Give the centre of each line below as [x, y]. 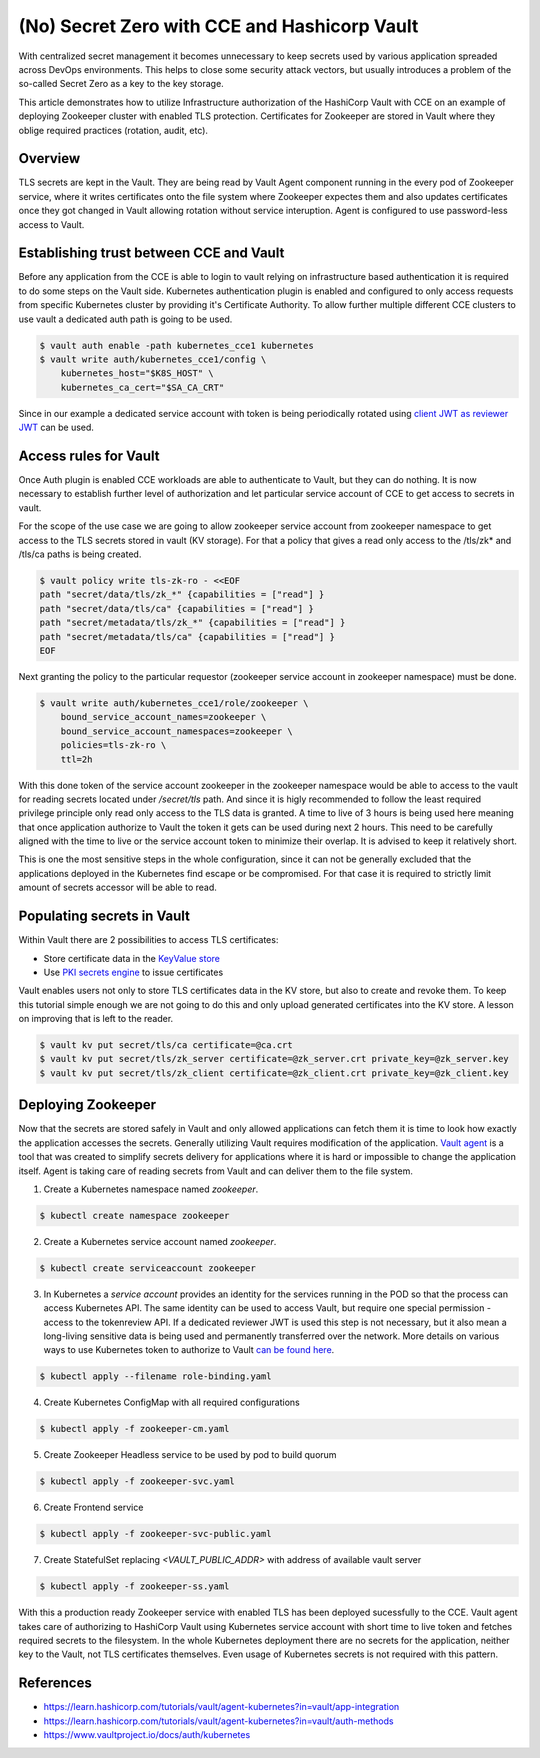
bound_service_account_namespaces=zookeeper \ [177, 731]
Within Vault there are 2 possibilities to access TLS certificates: [148, 940]
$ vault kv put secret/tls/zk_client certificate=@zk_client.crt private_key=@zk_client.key [274, 1073]
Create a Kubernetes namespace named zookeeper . [151, 1189]
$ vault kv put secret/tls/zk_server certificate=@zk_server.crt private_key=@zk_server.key [274, 1059]
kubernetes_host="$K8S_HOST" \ [137, 373]
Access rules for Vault [89, 456]
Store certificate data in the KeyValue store [131, 958]
